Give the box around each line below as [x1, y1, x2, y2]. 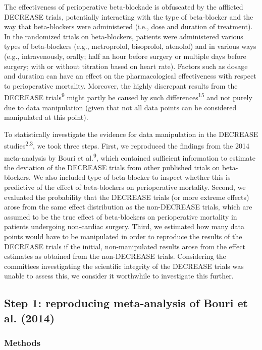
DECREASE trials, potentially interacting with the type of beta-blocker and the [4, 11, 253, 22]
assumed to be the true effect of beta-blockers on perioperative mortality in [4, 211, 237, 222]
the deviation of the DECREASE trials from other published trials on [4, 162, 220, 172]
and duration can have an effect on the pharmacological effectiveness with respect [4, 71, 256, 81]
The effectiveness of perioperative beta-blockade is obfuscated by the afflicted [4, 2, 243, 12]
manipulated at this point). [4, 112, 88, 122]
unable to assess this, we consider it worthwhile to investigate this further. [4, 270, 234, 281]
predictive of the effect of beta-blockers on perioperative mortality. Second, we [4, 182, 246, 192]
